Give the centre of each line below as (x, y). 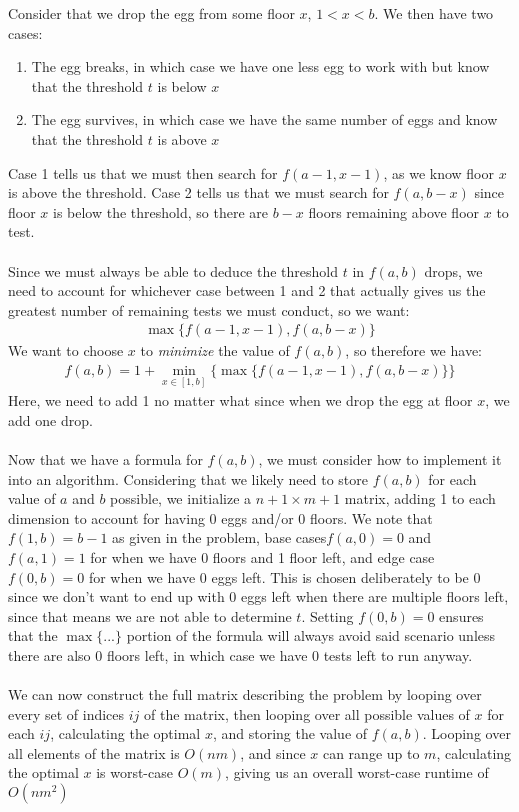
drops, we (453, 270)
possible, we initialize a (181, 498)
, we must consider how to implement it (380, 458)
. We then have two (434, 13)
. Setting (327, 615)
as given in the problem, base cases (219, 537)
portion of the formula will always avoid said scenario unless (311, 635)
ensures (461, 615)
